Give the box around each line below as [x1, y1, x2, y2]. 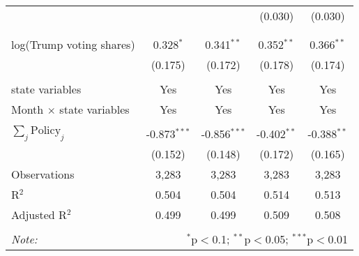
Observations [11, 166, 75, 182]
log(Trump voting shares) [11, 36, 135, 52]
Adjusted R [11, 206, 67, 223]
